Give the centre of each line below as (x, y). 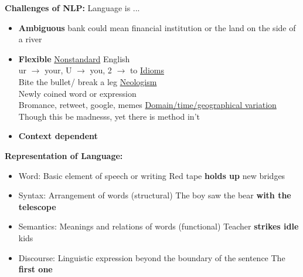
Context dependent (58, 136)
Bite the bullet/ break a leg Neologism (88, 81)
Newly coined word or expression (77, 93)
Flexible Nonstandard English (74, 58)
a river (30, 39)
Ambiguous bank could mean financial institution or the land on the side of (157, 27)
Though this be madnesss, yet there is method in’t (109, 116)
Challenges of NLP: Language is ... (72, 8)
